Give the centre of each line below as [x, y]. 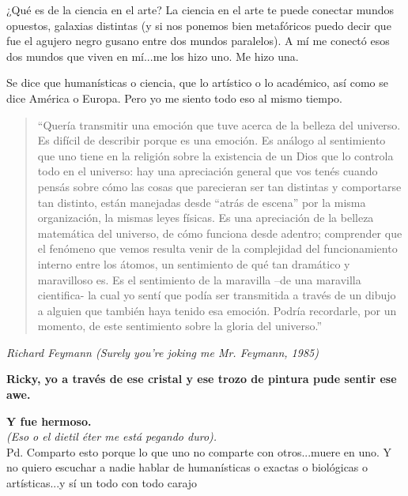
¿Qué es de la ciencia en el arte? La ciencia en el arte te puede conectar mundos [200, 9]
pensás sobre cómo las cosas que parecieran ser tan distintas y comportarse [219, 186]
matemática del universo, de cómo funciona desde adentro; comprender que [220, 233]
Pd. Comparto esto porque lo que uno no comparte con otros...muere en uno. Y [199, 451]
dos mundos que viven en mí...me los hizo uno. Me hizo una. [153, 56]
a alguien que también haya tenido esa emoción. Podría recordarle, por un [217, 310]
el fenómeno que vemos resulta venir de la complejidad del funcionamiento [217, 248]
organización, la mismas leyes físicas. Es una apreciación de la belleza [206, 218]
